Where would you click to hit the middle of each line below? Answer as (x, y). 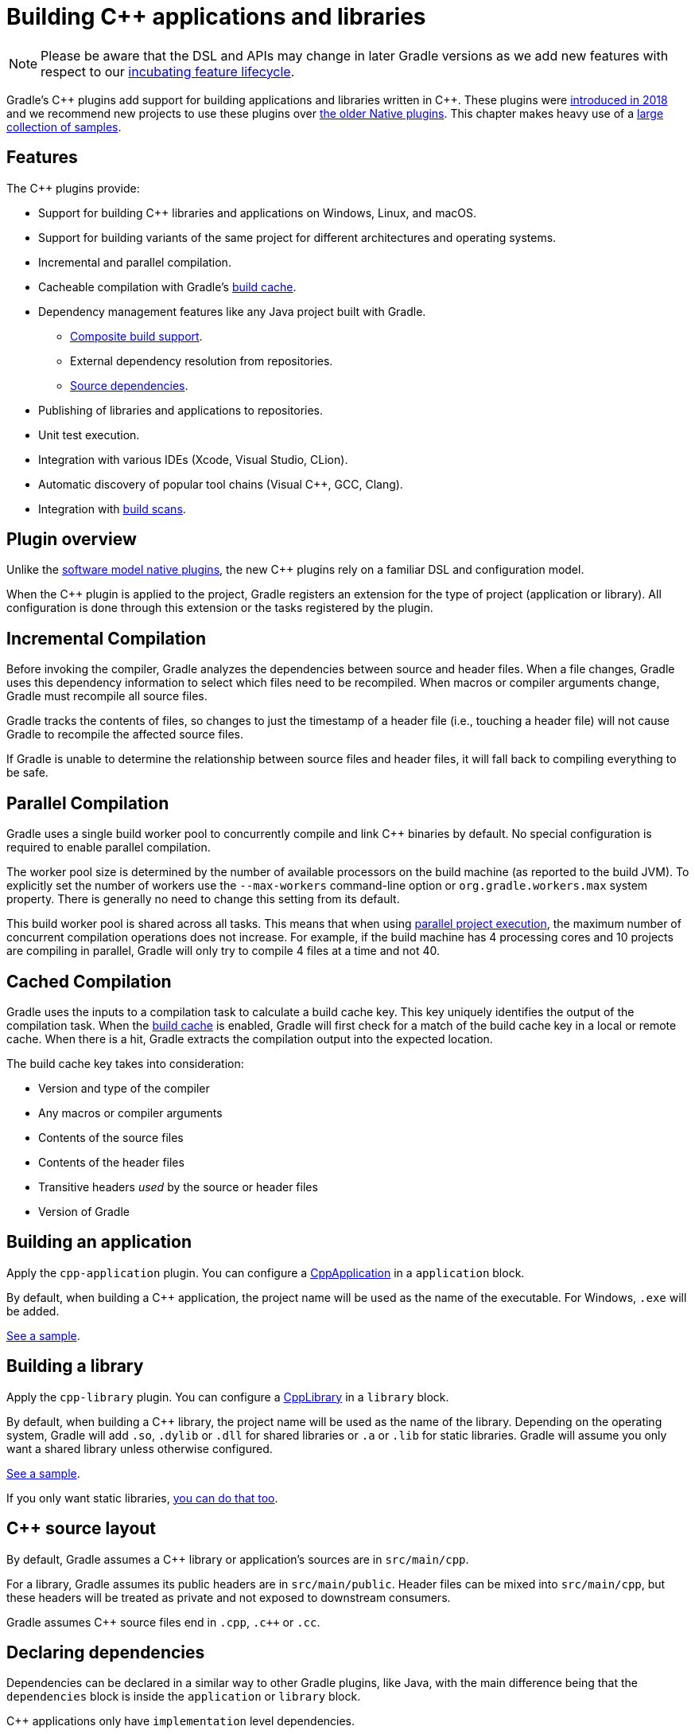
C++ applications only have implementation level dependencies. (181, 1721)
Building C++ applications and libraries (216, 17)
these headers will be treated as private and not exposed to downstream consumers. (229, 1597)
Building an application (99, 1242)
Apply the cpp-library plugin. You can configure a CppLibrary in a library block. (228, 1397)
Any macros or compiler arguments (130, 1112)
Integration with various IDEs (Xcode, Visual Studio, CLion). (193, 459)
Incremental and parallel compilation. (135, 262)
